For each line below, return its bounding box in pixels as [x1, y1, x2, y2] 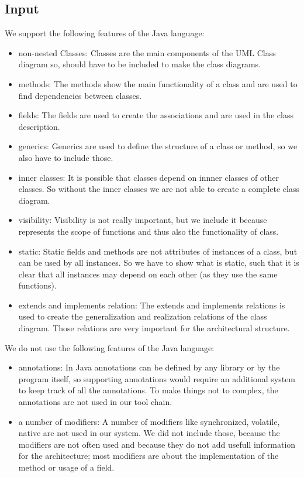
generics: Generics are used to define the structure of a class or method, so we [18, 140, 298, 152]
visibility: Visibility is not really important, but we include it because [18, 214, 267, 226]
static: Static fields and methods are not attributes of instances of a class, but [18, 245, 298, 257]
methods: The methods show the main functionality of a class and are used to [18, 77, 298, 90]
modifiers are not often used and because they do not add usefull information [18, 438, 296, 450]
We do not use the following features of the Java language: [5, 341, 215, 354]
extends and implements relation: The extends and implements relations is [18, 298, 285, 311]
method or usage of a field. [18, 461, 115, 473]
